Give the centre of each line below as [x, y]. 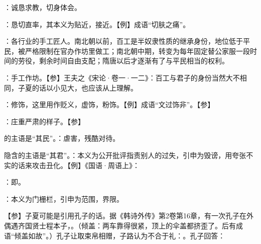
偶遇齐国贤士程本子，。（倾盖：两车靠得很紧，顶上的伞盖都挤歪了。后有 [120, 225]
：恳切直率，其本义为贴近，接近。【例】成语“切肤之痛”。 [97, 24]
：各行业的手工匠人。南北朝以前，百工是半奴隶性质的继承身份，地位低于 [123, 41]
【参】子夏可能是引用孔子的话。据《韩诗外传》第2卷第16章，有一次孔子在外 [129, 216]
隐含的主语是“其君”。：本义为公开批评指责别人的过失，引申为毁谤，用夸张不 [129, 155]
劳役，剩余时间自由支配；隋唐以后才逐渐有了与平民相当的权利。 [123, 61]
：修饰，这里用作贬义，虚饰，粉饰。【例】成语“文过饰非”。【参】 [109, 104]
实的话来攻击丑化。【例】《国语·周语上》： [72, 165]
